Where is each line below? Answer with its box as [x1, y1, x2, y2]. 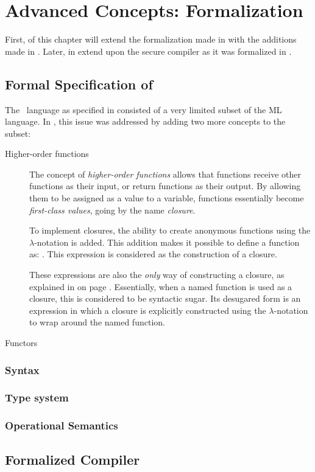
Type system [5, 390, 69, 405]
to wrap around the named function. [29, 316, 165, 328]
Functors [5, 336, 38, 349]
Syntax [5, 362, 40, 377]
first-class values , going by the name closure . [29, 203, 196, 216]
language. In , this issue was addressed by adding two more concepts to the [5, 115, 286, 128]
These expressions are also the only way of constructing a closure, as [29, 268, 285, 281]
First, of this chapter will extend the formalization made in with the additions [5, 33, 297, 46]
